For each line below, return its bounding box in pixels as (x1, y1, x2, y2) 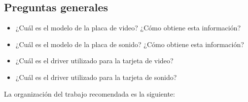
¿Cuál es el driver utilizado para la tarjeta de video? (15, 55, 174, 66)
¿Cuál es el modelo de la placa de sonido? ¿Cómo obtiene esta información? (15, 39, 244, 49)
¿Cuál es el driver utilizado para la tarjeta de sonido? (15, 72, 177, 82)
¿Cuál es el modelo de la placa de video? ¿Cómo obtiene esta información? (15, 23, 241, 33)
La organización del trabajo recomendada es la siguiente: (4, 88, 175, 99)
